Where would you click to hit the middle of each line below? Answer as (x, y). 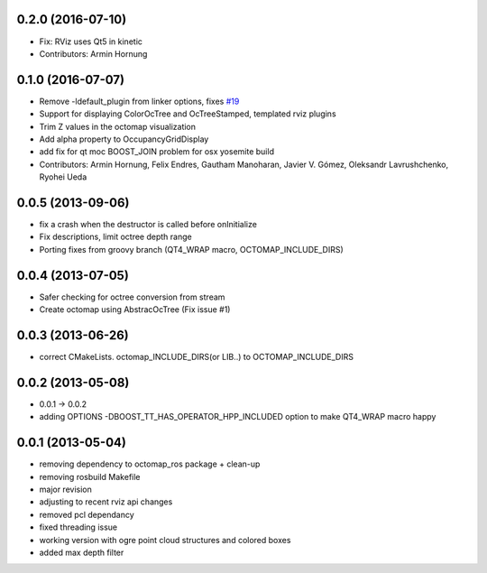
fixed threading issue (78, 527)
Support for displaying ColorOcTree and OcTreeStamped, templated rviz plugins (188, 114)
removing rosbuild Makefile (90, 476)
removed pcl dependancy (87, 514)
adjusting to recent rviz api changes (106, 502)
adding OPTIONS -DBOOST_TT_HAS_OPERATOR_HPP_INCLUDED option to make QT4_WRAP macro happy (238, 417)
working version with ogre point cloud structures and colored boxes (165, 540)
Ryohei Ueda (63, 177)
